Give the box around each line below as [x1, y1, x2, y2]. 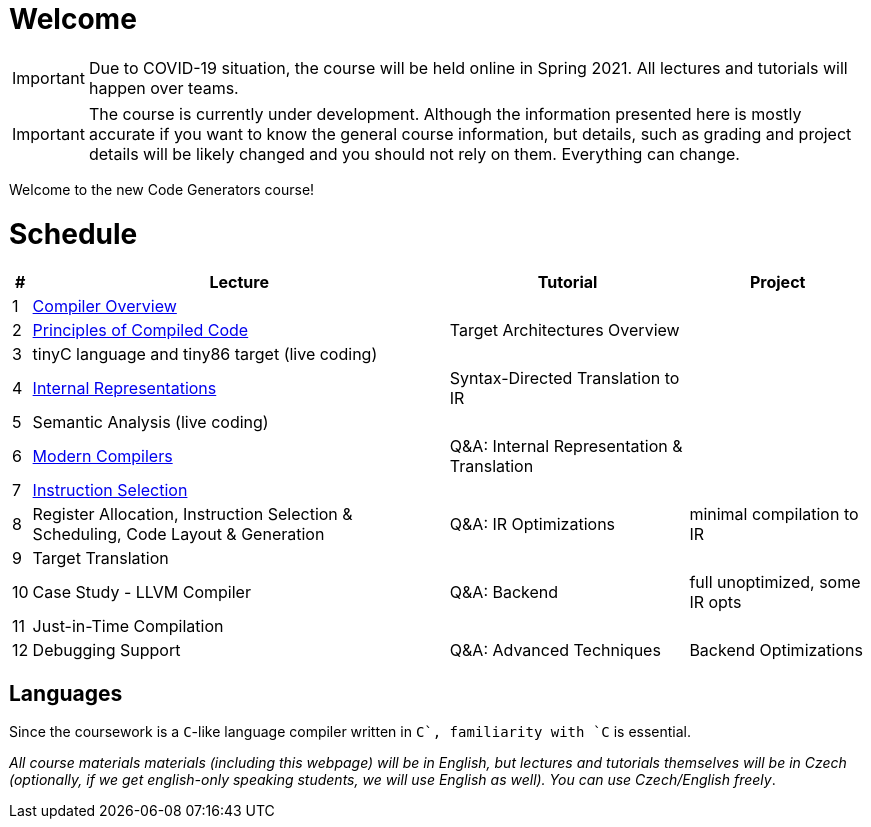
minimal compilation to [689, 504, 859, 525]
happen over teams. [88, 77, 239, 98]
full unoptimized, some [689, 572, 861, 593]
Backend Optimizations [689, 640, 863, 661]
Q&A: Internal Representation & [449, 436, 683, 457]
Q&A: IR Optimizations [449, 514, 616, 535]
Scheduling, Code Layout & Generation [32, 524, 325, 545]
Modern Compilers [32, 446, 173, 467]
